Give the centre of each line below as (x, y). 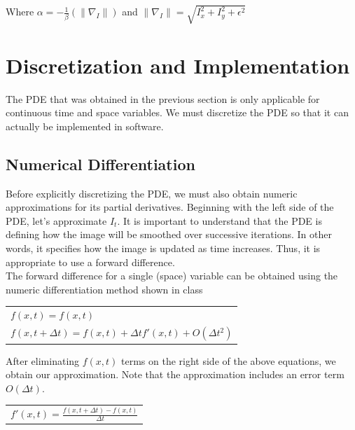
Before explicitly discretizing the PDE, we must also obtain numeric (152, 193)
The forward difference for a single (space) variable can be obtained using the (172, 276)
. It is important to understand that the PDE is (220, 220)
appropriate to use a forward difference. (90, 262)
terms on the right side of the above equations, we (229, 360)
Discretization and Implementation (178, 65)
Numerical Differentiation (100, 164)
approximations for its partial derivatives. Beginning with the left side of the (170, 207)
